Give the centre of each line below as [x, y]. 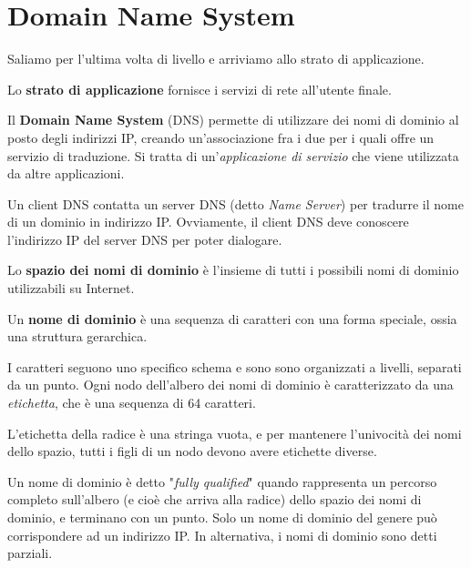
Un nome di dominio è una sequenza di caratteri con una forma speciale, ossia [232, 318]
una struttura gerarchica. [77, 336]
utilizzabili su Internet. [71, 288]
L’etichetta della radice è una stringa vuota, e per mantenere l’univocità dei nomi [235, 433]
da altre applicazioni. [66, 173]
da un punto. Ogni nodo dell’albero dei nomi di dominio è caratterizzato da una [230, 385]
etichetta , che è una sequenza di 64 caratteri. [132, 403]
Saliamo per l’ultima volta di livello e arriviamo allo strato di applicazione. [216, 59]
